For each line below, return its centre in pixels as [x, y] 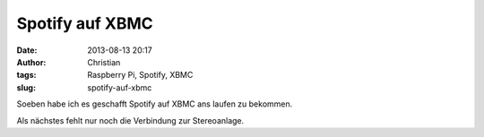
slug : [26, 87]
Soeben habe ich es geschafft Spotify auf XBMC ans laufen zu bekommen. [155, 104]
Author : [31, 62]
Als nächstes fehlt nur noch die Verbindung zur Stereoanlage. [130, 120]
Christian [104, 62]
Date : [27, 50]
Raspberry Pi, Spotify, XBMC [140, 75]
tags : [26, 75]
